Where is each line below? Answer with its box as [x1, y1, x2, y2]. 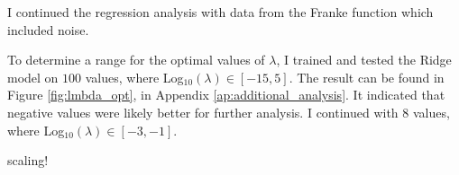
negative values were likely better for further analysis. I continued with [7, 102, 399, 121]
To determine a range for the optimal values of [7, 50, 265, 69]
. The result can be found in [289, 67, 445, 86]
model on [7, 67, 59, 86]
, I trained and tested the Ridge [276, 50, 452, 69]
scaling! [7, 151, 49, 170]
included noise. [7, 20, 89, 39]
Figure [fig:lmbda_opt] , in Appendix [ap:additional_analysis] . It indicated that [7, 85, 445, 104]
